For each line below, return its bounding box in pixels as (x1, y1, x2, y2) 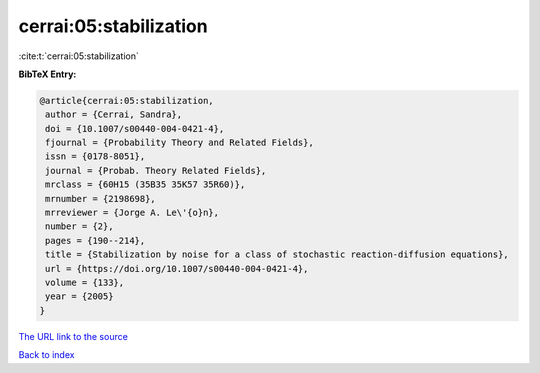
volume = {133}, (45, 277, 125, 288)
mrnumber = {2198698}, (45, 193, 157, 204)
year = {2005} (45, 291, 114, 302)
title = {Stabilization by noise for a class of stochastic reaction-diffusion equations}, (45, 249, 509, 260)
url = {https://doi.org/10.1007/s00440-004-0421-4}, (45, 263, 309, 274)
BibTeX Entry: (18, 68, 77, 80)
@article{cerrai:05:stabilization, (39, 95, 214, 106)
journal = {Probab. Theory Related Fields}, (45, 165, 267, 176)
